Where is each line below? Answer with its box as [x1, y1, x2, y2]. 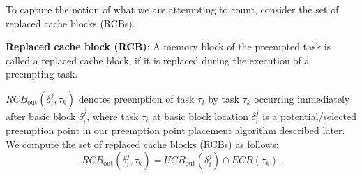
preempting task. [6, 66, 78, 81]
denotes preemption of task [78, 91, 195, 105]
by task [208, 91, 239, 105]
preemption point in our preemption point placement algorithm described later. [6, 123, 345, 138]
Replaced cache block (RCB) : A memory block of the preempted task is [6, 39, 331, 54]
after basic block [6, 108, 76, 123]
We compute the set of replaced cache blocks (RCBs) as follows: [6, 136, 279, 151]
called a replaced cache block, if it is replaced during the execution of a [6, 52, 310, 67]
